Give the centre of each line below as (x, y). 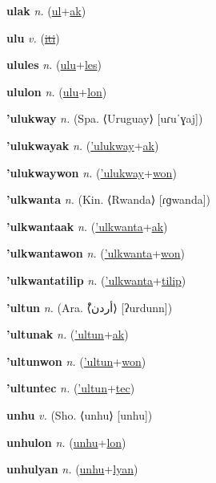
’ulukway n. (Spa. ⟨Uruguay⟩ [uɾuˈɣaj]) (105, 118)
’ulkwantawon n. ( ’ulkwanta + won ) (96, 253)
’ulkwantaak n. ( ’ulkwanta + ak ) (87, 226)
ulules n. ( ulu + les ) (54, 65)
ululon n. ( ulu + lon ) (57, 91)
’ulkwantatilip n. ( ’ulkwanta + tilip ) (96, 280)
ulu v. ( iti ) (33, 37)
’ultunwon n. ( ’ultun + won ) (76, 361)
